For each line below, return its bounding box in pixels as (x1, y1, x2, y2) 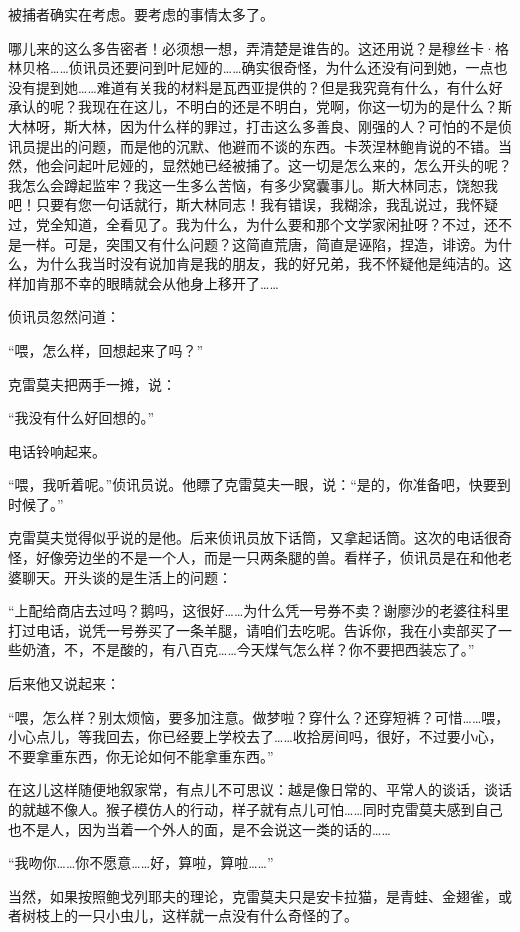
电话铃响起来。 (8, 440, 106, 461)
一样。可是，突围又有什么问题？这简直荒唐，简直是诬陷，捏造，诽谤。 (21, 233, 484, 254)
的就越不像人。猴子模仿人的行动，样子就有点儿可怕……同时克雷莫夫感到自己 (8, 799, 503, 819)
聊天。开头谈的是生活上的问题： (21, 566, 232, 587)
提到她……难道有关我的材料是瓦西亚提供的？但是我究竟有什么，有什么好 (35, 76, 503, 97)
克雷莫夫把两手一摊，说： (8, 373, 176, 394)
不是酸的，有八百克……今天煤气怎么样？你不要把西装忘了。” (91, 639, 475, 660)
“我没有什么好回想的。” (8, 407, 155, 428)
